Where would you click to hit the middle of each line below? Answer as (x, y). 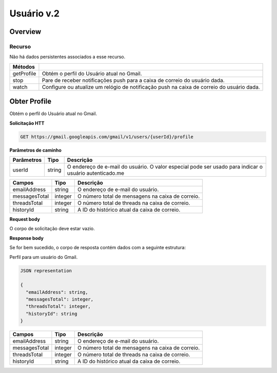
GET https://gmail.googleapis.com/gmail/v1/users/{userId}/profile (107, 137)
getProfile (24, 73)
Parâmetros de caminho (35, 150)
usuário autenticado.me (96, 173)
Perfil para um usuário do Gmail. (44, 257)
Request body (25, 219)
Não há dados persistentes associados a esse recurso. (67, 57)
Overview (25, 32)
